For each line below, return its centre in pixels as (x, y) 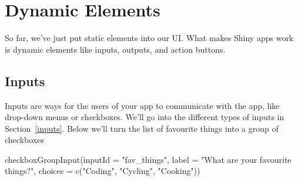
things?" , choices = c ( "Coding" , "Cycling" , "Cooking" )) (103, 171)
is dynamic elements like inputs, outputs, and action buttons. (115, 49)
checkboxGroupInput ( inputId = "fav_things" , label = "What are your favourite (148, 159)
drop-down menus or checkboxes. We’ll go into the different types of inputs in (145, 117)
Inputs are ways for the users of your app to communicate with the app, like (142, 105)
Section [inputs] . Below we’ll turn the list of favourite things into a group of (142, 128)
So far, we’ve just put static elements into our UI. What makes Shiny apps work (149, 38)
